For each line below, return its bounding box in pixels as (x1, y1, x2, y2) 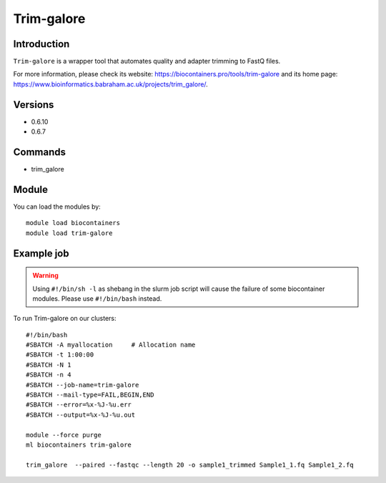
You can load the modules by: (13, 202, 102, 211)
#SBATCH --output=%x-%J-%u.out (26, 411, 136, 419)
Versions (13, 99, 54, 111)
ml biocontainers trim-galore (26, 441, 132, 449)
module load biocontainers (26, 219, 121, 227)
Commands (13, 146, 66, 158)
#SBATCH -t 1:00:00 (26, 351, 94, 359)
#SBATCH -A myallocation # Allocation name (26, 341, 196, 349)
